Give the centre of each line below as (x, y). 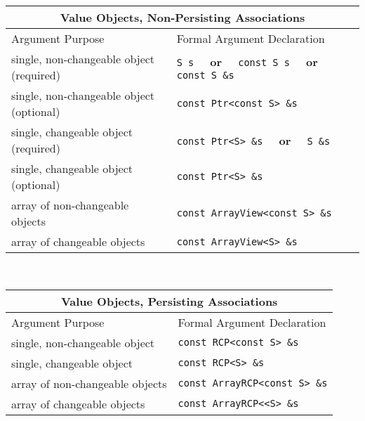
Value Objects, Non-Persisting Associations (182, 17)
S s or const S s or (247, 61)
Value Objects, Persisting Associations (169, 301)
